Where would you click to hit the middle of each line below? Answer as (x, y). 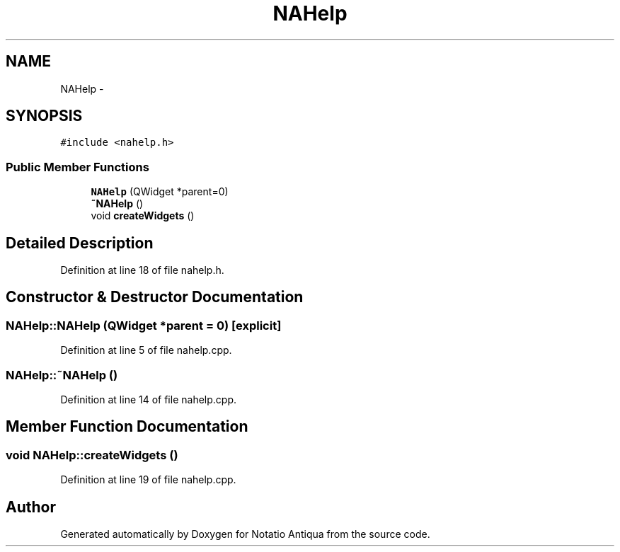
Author (31, 507)
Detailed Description (80, 243)
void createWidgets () (143, 216)
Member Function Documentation (127, 427)
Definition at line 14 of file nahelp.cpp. (148, 399)
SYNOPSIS (44, 116)
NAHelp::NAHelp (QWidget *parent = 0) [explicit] (144, 325)
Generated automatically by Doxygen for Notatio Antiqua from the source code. (245, 534)
